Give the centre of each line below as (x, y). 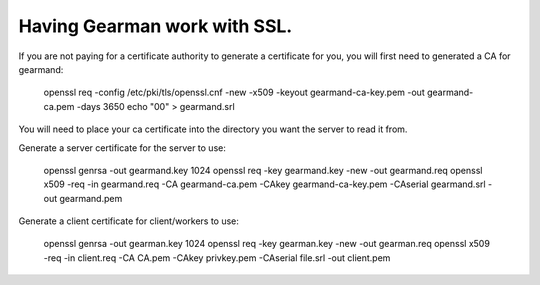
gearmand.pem (91, 198)
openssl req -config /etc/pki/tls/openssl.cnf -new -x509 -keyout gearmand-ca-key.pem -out (234, 92)
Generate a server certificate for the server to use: (122, 147)
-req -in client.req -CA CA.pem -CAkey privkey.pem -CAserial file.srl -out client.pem (217, 257)
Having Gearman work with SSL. (155, 26)
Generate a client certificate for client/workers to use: (129, 221)
